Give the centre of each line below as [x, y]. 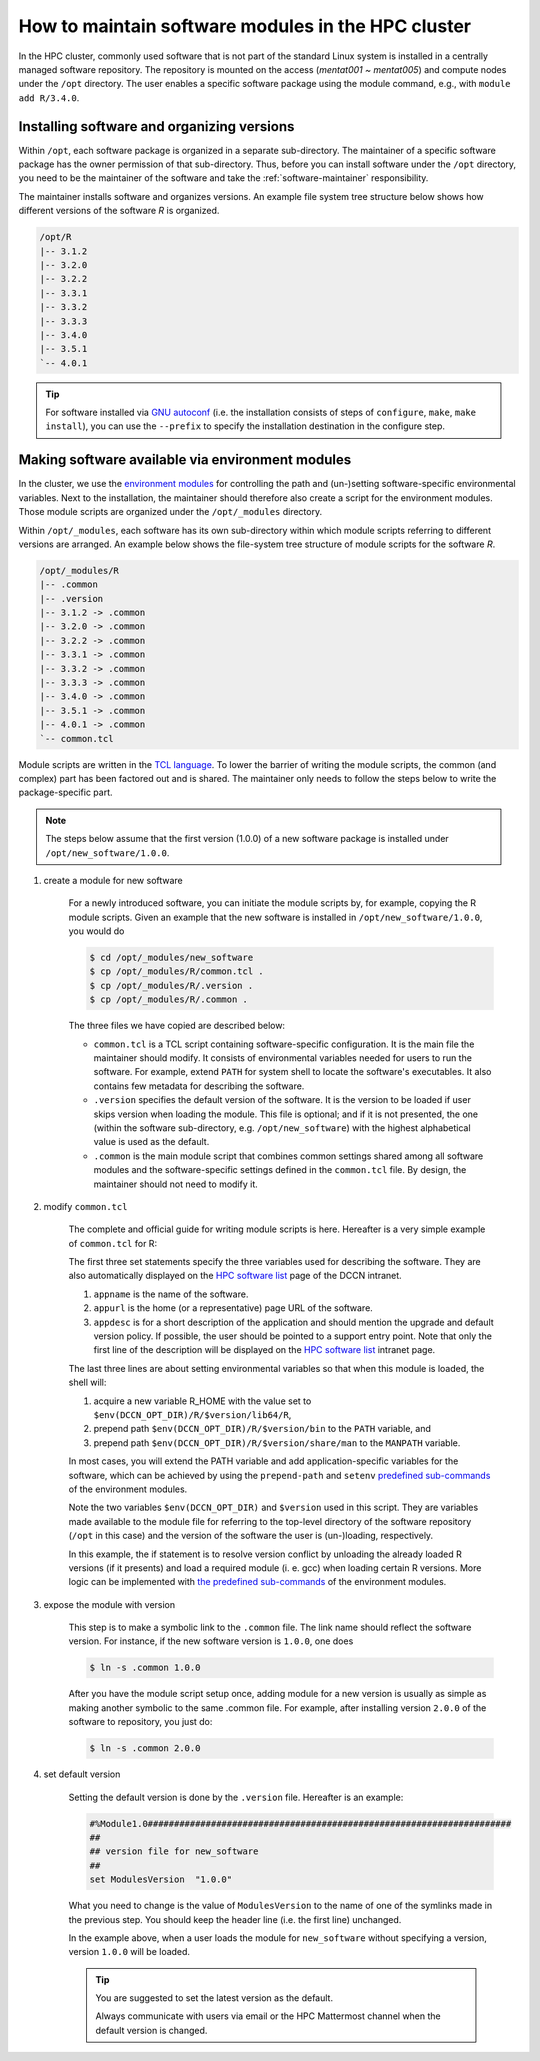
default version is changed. [151, 2030]
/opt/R [55, 237]
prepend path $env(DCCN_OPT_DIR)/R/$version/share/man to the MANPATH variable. [277, 1442]
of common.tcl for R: [113, 1243]
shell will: [87, 1382]
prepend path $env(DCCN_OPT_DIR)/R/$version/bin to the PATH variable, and [262, 1429]
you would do [96, 931]
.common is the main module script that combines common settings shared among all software [288, 1156]
